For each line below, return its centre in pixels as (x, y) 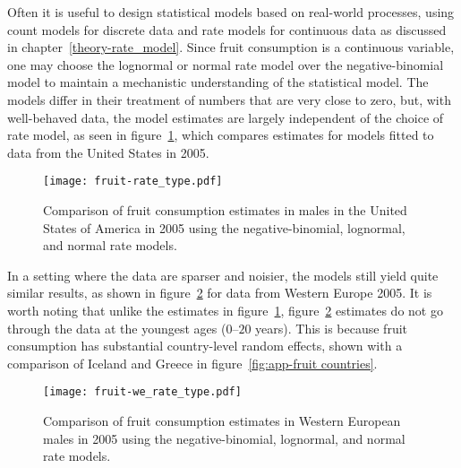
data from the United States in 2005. (108, 152)
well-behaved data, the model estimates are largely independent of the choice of (226, 117)
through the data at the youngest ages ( (117, 328)
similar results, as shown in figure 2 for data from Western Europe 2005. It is (220, 293)
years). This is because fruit (332, 328)
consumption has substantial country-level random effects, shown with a (205, 346)
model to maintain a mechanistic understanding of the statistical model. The (218, 82)
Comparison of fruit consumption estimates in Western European (222, 420)
